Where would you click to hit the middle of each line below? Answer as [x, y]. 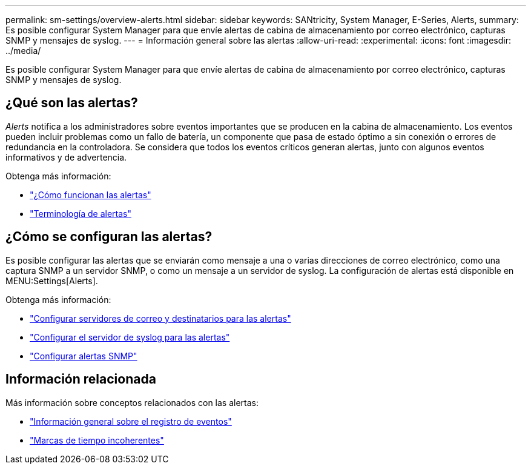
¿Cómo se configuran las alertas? [109, 237]
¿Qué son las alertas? [72, 103]
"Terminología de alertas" [81, 213]
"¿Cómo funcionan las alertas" [91, 195]
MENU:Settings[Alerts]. [52, 281]
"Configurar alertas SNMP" [84, 356]
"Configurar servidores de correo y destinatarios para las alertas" [160, 318]
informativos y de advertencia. [66, 157]
